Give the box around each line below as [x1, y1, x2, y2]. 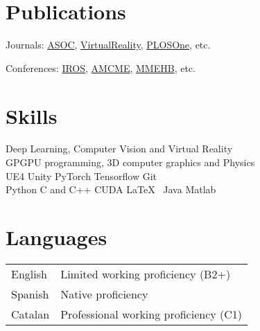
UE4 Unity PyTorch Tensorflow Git [6, 168, 157, 183]
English [11, 265, 47, 282]
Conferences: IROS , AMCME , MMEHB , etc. [6, 60, 196, 75]
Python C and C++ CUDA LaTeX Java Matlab [6, 182, 216, 197]
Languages [6, 223, 107, 251]
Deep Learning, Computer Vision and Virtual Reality [6, 141, 233, 156]
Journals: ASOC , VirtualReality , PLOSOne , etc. [6, 37, 211, 52]
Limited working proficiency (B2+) [60, 265, 231, 282]
